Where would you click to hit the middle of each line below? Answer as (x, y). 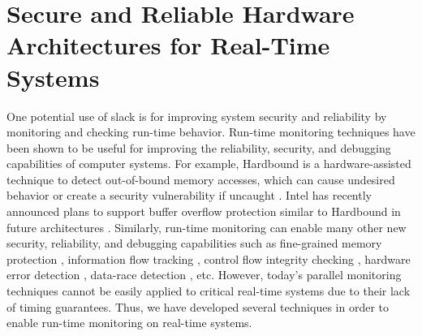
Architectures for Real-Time (168, 45)
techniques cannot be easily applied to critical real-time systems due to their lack (209, 291)
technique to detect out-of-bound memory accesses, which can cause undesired (201, 179)
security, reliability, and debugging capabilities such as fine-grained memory (194, 243)
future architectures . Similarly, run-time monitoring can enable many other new (207, 227)
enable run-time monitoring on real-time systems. (129, 323)
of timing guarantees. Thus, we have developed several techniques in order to (198, 306)
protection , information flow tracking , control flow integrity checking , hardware (209, 258)
